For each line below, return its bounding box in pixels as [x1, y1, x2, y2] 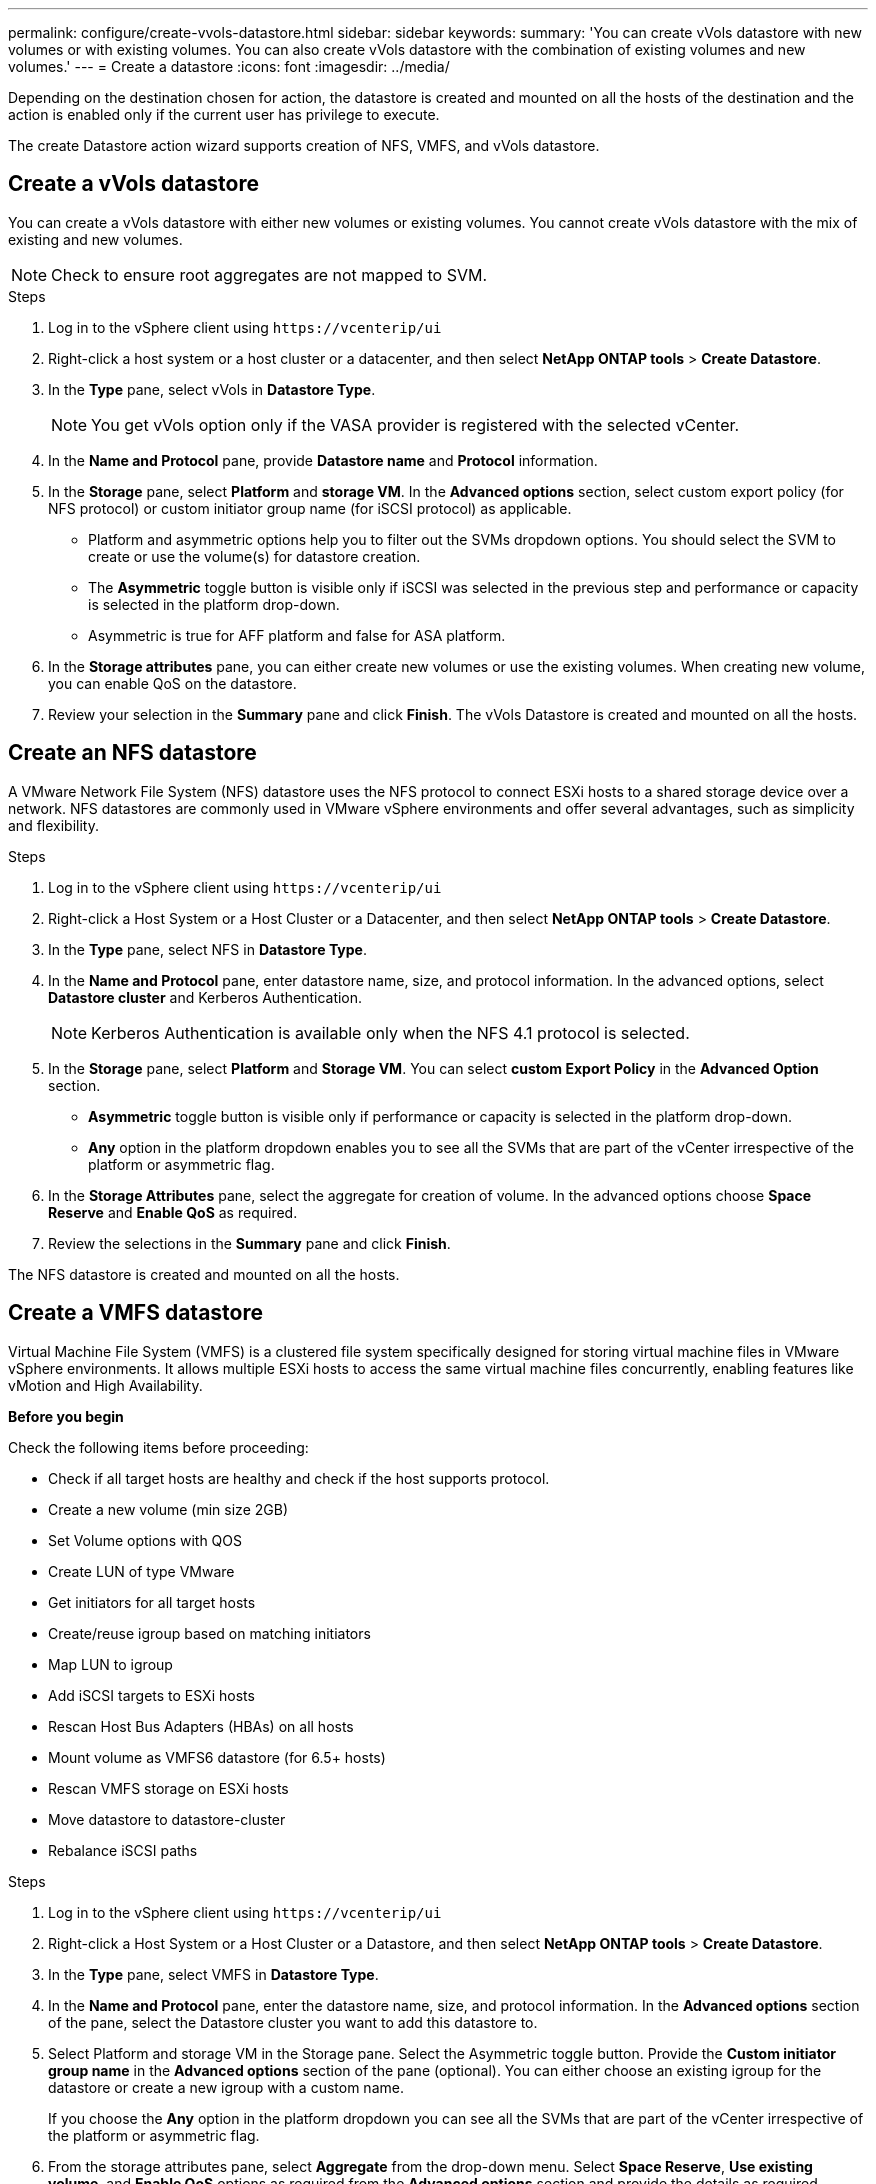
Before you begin [8, 1407, 124, 1425]
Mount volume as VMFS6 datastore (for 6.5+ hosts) [48, 1748, 386, 1766]
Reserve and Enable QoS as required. [48, 1203, 298, 1221]
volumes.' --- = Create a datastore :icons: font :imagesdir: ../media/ [8, 58, 450, 75]
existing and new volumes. [8, 230, 183, 248]
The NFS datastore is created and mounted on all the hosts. [8, 1265, 400, 1283]
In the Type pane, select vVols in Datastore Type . [48, 380, 376, 398]
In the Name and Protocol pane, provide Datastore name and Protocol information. [48, 451, 598, 469]
